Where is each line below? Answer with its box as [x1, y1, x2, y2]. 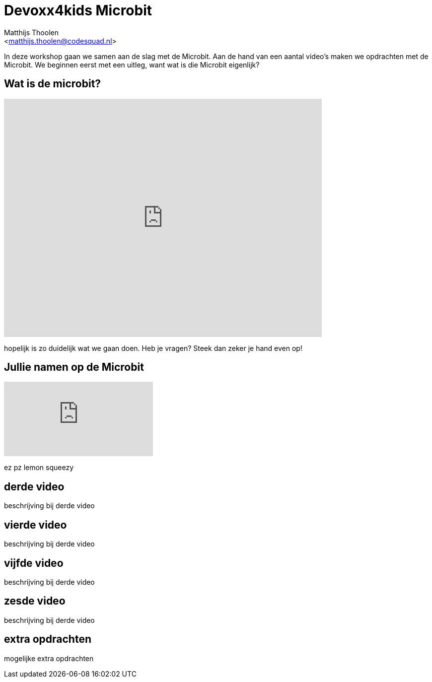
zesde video [4, 595, 66, 608]
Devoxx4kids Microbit [4, 2, 152, 19]
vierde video [4, 518, 67, 531]
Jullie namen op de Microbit [4, 361, 144, 374]
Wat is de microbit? [4, 77, 101, 90]
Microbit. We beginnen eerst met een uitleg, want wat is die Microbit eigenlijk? [4, 60, 260, 69]
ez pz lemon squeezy [4, 463, 74, 472]
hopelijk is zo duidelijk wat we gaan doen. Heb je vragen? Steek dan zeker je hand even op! [4, 343, 302, 352]
